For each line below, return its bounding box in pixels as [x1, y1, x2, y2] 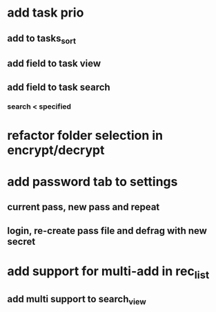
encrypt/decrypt [7, 142, 105, 158]
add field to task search [7, 81, 110, 93]
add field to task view [7, 57, 101, 70]
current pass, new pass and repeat [7, 201, 160, 213]
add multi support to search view [7, 293, 146, 306]
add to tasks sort [7, 33, 77, 46]
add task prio [7, 5, 84, 21]
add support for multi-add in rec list [7, 263, 210, 282]
